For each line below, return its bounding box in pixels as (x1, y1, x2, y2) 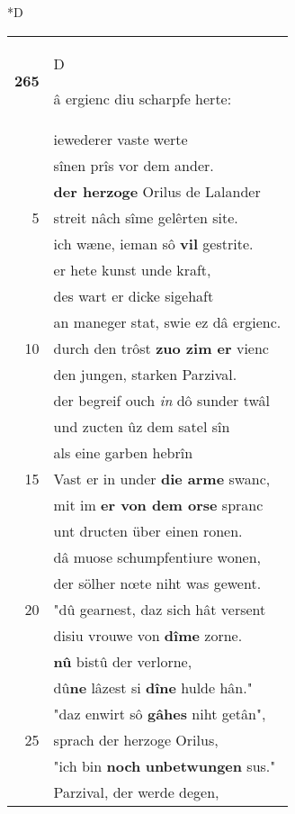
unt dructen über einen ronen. (53, 520, 243, 541)
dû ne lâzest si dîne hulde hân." (53, 676, 253, 698)
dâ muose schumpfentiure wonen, (53, 546, 262, 567)
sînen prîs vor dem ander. (53, 154, 214, 176)
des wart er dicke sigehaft (53, 285, 214, 306)
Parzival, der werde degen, (53, 781, 219, 802)
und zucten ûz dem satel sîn (53, 415, 230, 437)
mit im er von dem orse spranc (53, 493, 264, 515)
